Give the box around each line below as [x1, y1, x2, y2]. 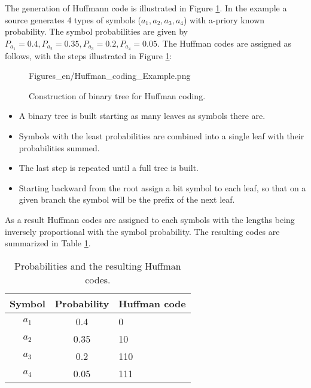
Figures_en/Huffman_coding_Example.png [29, 69, 191, 82]
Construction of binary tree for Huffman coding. [29, 89, 206, 102]
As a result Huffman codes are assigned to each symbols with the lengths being [5, 213, 295, 225]
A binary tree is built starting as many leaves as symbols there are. [19, 109, 266, 122]
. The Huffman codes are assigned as [157, 36, 291, 49]
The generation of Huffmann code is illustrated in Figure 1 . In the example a [5, 2, 287, 14]
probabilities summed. [19, 141, 100, 154]
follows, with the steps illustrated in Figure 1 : [5, 49, 172, 62]
